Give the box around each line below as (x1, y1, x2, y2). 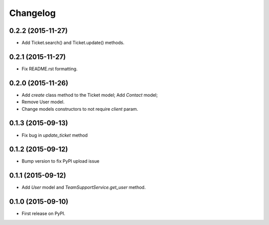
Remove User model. (21, 99, 65, 105)
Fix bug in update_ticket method (21, 132, 88, 138)
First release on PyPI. (21, 211, 66, 217)
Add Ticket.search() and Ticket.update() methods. (21, 40, 125, 46)
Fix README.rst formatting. (21, 65, 78, 72)
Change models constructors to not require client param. (21, 106, 138, 112)
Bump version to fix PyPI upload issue (21, 158, 100, 164)
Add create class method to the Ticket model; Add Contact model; (21, 92, 158, 98)
